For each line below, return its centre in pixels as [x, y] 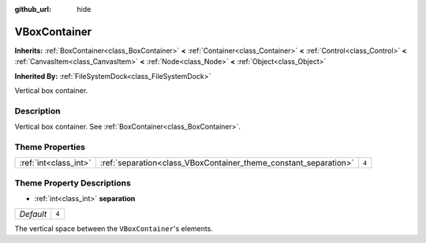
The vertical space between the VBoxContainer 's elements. [114, 228]
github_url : [33, 9]
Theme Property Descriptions [73, 183]
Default [33, 214]
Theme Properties [50, 147]
